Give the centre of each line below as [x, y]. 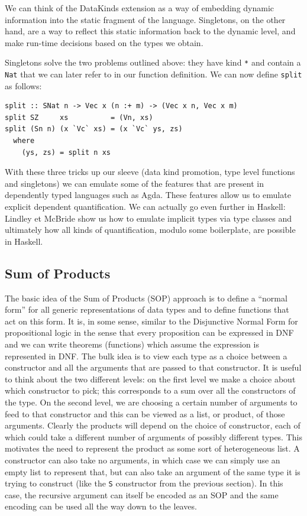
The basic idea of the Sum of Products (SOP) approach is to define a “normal [146, 298]
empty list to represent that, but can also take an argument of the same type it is [153, 471]
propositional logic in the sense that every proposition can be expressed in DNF [149, 332]
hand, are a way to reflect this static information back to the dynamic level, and [150, 31]
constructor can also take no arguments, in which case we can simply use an [143, 460]
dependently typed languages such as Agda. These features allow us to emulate [148, 195]
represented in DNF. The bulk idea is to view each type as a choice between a [146, 356]
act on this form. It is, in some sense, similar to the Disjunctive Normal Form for [151, 321]
